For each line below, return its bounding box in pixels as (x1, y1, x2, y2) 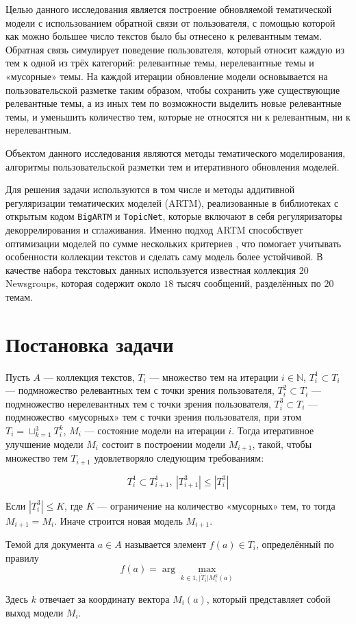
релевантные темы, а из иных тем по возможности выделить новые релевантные (5, 96, 342, 110)
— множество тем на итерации (149, 369, 279, 384)
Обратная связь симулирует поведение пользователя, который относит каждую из (5, 42, 345, 56)
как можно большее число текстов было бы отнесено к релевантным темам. (5, 29, 322, 43)
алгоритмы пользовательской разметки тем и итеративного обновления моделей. (5, 159, 340, 173)
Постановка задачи (5, 329, 174, 358)
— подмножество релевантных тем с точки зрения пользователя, (5, 383, 275, 397)
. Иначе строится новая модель (54, 513, 183, 527)
